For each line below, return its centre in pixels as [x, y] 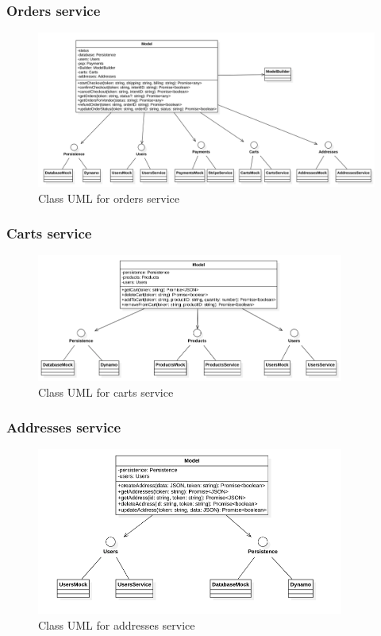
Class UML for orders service [109, 198]
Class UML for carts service [106, 392]
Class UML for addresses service [117, 624]
